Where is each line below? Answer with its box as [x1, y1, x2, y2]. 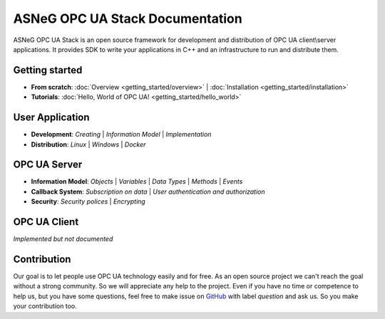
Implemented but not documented [13, 235, 113, 244]
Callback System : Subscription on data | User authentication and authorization [31, 187, 265, 196]
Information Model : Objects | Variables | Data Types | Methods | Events [31, 177, 243, 186]
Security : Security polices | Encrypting [31, 197, 145, 206]
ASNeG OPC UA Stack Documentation [13, 11, 242, 26]
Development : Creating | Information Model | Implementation [31, 130, 212, 139]
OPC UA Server [13, 159, 83, 171]
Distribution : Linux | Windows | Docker [31, 140, 146, 149]
